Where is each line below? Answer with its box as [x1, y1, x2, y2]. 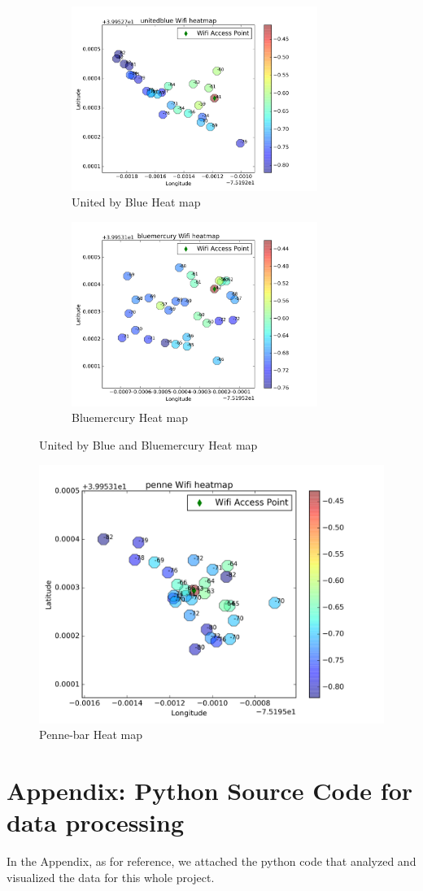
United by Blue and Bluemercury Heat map [39, 436, 258, 453]
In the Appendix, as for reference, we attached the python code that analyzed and [7, 853, 416, 869]
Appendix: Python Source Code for [7, 773, 413, 806]
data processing [7, 806, 185, 839]
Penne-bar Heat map [39, 726, 143, 743]
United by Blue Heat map [72, 193, 201, 211]
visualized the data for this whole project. [7, 868, 215, 885]
